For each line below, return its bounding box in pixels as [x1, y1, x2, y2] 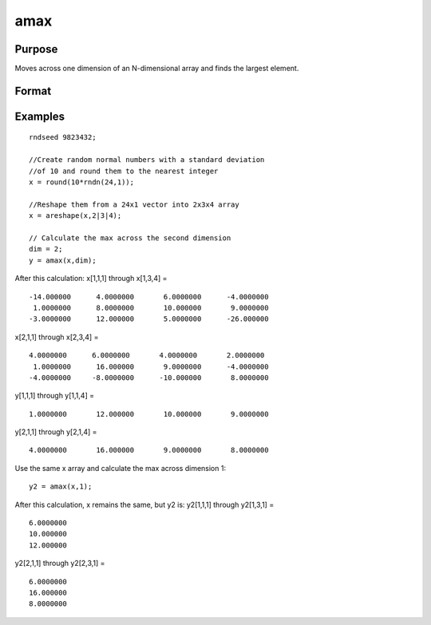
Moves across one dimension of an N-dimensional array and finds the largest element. [14, 64, 299, 73]
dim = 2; [29, 244, 63, 254]
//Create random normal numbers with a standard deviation [29, 156, 265, 164]
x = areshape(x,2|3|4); [29, 212, 122, 220]
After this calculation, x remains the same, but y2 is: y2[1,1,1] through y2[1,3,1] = [14, 500, 275, 509]
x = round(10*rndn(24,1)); [29, 178, 135, 187]
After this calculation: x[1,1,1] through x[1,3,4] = [14, 274, 168, 283]
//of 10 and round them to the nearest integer [29, 166, 219, 176]
